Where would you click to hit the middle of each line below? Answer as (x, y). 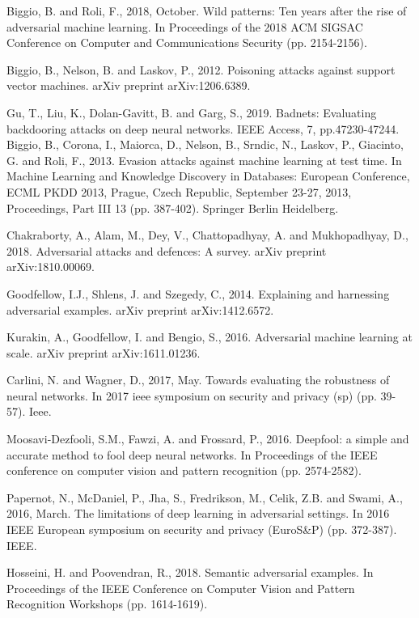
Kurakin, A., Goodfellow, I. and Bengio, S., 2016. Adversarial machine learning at (209, 337)
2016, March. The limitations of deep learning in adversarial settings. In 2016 (198, 513)
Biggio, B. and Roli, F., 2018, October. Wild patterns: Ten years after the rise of (207, 11)
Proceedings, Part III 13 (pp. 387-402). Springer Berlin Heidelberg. (173, 207)
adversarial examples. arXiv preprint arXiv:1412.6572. (140, 309)
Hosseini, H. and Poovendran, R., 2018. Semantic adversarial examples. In (190, 572)
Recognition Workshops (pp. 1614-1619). (107, 604)
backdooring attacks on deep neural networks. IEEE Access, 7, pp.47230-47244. (203, 128)
